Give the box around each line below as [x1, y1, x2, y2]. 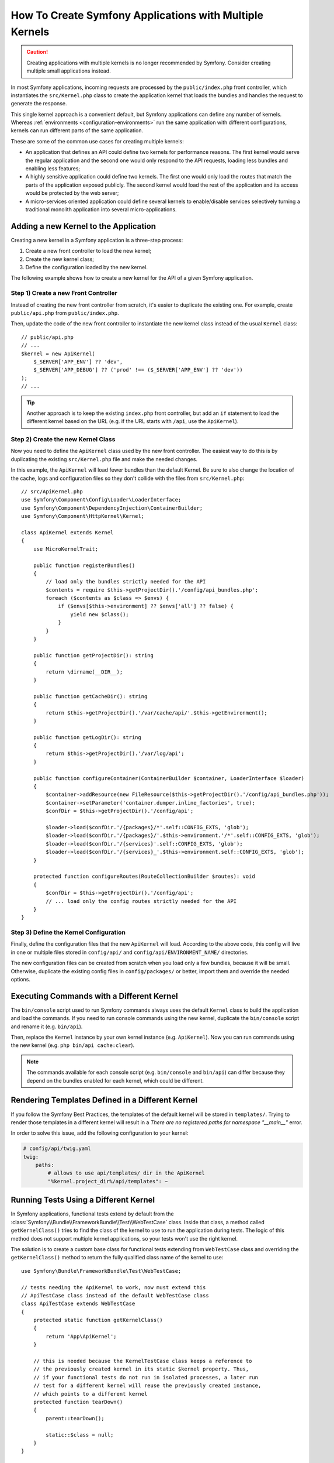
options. [11, 976, 31, 983]
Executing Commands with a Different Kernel [11, 991, 178, 1001]
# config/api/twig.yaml [23, 1145, 92, 1152]
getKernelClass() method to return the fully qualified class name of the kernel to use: [11, 1254, 224, 1261]
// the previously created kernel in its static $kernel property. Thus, [33, 1366, 249, 1372]
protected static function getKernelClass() [33, 1317, 163, 1324]
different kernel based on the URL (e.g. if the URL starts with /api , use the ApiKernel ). [26, 418, 239, 425]
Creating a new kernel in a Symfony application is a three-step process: [11, 236, 183, 243]
